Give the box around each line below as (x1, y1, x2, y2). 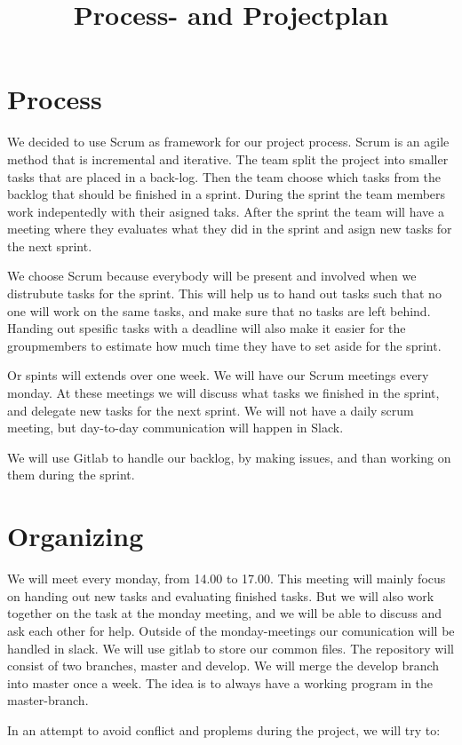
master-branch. (7, 691, 89, 709)
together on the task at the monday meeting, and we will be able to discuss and (7, 604, 442, 622)
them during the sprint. (7, 465, 135, 484)
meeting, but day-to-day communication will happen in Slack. (7, 418, 344, 437)
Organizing (7, 518, 144, 554)
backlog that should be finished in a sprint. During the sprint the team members (7, 185, 446, 203)
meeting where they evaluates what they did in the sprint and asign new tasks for (7, 219, 452, 238)
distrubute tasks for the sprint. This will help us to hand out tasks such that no (7, 284, 442, 303)
